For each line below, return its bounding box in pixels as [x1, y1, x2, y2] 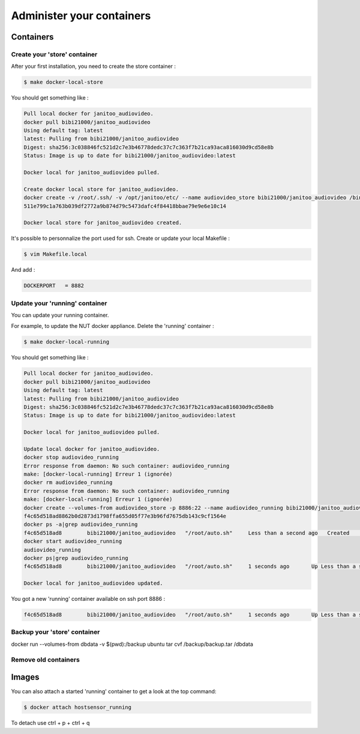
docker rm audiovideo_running [23, 479, 113, 486]
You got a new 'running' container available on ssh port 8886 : [11, 595, 166, 603]
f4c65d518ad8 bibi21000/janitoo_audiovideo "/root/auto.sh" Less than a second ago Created [23, 530, 350, 536]
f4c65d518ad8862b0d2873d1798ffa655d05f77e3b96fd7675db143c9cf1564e [23, 513, 227, 519]
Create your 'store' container [11, 50, 98, 58]
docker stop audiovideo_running [23, 454, 119, 461]
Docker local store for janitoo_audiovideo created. [23, 219, 182, 226]
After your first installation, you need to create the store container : [11, 63, 176, 70]
